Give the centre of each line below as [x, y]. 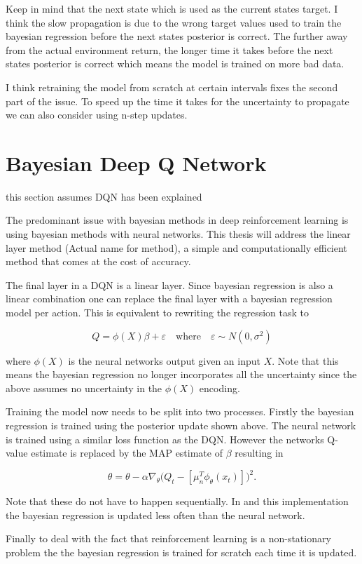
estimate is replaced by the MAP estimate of [127, 453]
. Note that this [305, 360]
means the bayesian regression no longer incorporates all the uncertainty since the [181, 374]
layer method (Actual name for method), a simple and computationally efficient [176, 247]
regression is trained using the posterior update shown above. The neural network [181, 425]
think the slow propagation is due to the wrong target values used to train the [174, 22]
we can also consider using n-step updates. [97, 115]
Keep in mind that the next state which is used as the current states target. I [172, 8]
